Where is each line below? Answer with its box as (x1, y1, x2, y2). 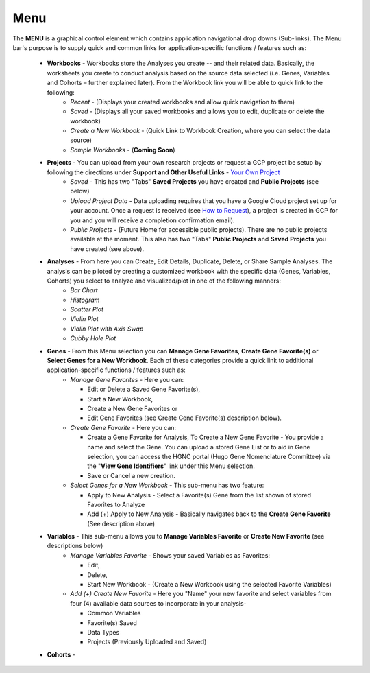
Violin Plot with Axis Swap (70, 324, 144, 333)
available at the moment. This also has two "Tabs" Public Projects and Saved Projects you (70, 235, 327, 244)
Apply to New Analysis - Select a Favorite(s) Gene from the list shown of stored (87, 491, 312, 499)
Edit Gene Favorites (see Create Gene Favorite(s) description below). (87, 414, 282, 422)
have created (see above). (70, 244, 144, 253)
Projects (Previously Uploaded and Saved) (87, 638, 207, 646)
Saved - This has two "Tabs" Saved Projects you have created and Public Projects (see (70, 178, 319, 186)
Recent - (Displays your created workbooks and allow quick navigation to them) (70, 97, 295, 106)
